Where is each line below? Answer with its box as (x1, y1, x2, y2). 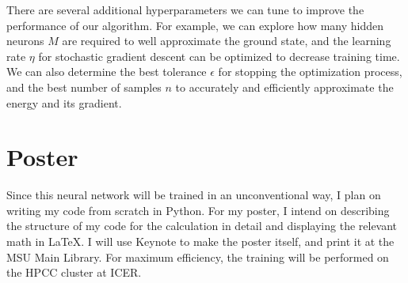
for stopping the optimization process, (218, 63, 402, 80)
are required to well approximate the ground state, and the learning (62, 32, 391, 49)
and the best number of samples (6, 78, 162, 95)
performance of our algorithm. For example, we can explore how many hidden (6, 17, 384, 33)
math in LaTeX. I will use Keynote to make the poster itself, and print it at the (6, 233, 395, 250)
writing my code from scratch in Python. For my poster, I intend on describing (6, 202, 390, 218)
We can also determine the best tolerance (6, 63, 207, 80)
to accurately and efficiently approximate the (175, 78, 394, 95)
